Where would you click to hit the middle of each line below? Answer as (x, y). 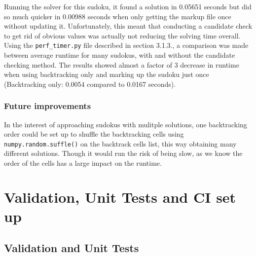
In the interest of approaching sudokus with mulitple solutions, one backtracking (126, 124)
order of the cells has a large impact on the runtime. (83, 163)
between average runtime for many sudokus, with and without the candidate (120, 55)
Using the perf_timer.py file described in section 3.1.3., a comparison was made (126, 45)
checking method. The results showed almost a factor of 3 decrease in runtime (122, 64)
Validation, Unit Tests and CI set (120, 197)
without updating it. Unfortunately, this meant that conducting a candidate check (128, 26)
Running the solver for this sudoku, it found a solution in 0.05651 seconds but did (128, 6)
